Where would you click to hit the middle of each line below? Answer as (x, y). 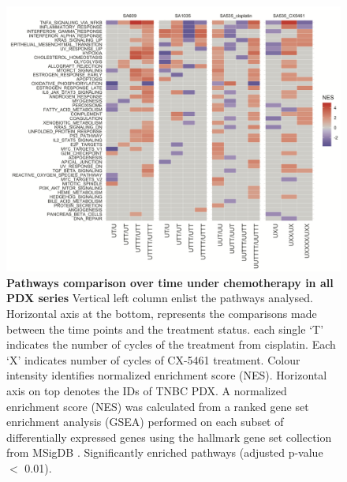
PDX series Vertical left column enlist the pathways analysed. (160, 298)
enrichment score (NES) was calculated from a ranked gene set (158, 406)
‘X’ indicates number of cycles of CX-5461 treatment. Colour (153, 359)
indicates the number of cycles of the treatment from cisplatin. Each (171, 344)
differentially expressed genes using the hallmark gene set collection (169, 437)
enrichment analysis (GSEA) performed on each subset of (145, 422)
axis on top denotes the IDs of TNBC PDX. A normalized (147, 390)
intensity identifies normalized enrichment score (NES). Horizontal (167, 375)
